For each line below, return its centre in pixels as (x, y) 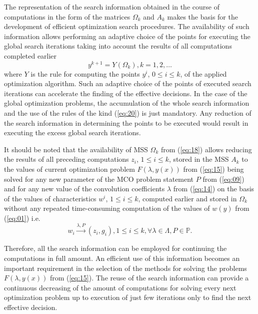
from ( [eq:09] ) (223, 179)
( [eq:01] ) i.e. (22, 218)
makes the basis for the (202, 16)
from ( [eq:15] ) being (213, 169)
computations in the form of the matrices (67, 16)
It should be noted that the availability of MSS (76, 149)
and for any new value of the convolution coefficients (84, 189)
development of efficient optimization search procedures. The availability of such (127, 26)
